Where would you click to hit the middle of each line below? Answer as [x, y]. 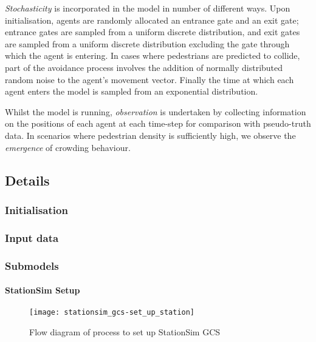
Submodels [32, 265]
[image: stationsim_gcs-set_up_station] [112, 313]
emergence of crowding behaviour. [68, 147]
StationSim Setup [43, 290]
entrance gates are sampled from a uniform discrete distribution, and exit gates [153, 32]
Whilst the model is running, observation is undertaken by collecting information [156, 111]
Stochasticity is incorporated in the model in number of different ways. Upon [148, 8]
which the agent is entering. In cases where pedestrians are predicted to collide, [153, 55]
